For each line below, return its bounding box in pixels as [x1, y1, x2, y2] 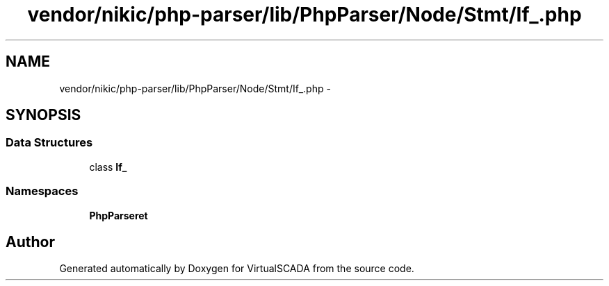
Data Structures [6, 135, 93, 150]
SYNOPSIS [6, 106, 81, 124]
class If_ [89, 160, 127, 173]
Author [6, 233, 55, 251]
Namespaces [6, 184, 79, 199]
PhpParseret [89, 209, 148, 221]
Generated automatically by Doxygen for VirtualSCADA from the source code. [59, 262, 414, 275]
